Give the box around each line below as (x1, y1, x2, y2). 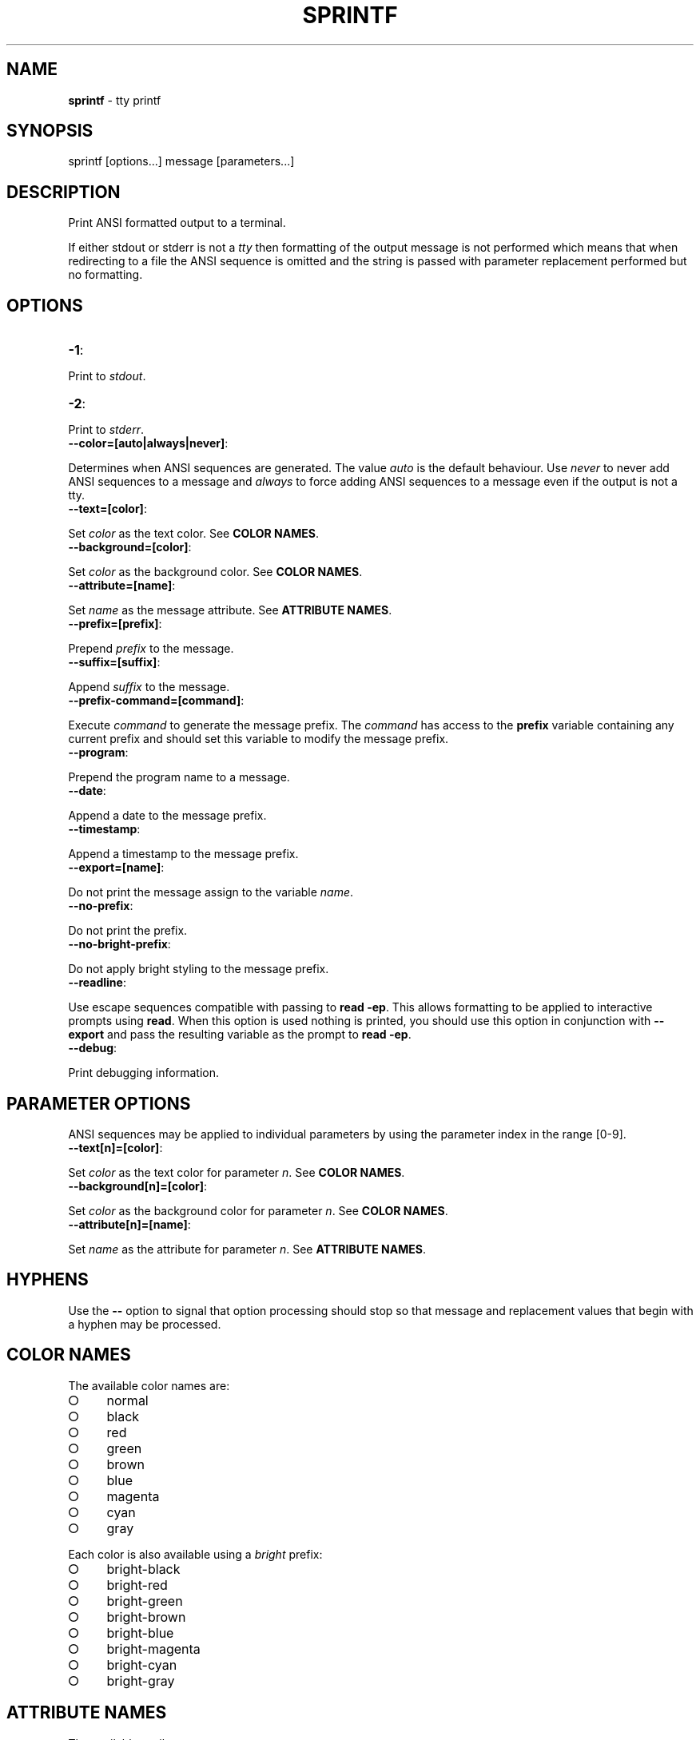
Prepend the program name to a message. (68, 770, 290, 785)
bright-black (106, 1560, 181, 1577)
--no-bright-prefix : (68, 937, 171, 951)
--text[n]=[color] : (68, 1140, 163, 1154)
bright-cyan (106, 1656, 177, 1673)
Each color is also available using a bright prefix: (68, 1547, 323, 1561)
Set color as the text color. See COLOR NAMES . (68, 526, 319, 541)
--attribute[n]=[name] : (68, 1217, 191, 1231)
